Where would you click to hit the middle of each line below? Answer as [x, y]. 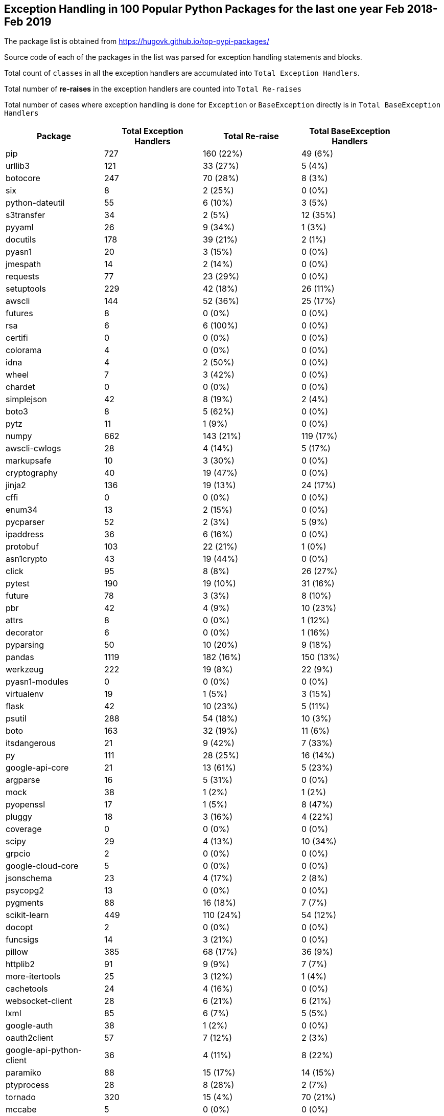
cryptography [32, 473]
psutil [16, 719]
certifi [17, 338]
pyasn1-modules [37, 682]
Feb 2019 [28, 22]
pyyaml [20, 227]
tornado [21, 1097]
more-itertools [33, 977]
